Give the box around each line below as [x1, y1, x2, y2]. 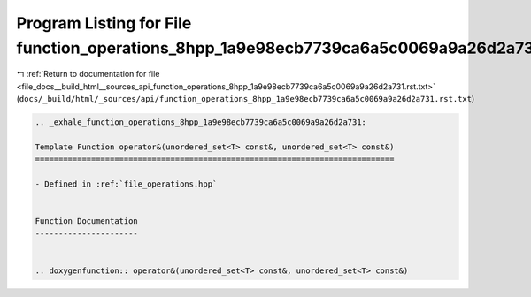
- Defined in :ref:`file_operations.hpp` [35, 179, 218, 189]
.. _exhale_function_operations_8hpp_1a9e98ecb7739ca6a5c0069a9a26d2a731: [35, 118, 367, 127]
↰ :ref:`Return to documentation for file [16, 69, 160, 80]
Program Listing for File [16, 13, 192, 33]
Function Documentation [35, 217, 139, 226]
